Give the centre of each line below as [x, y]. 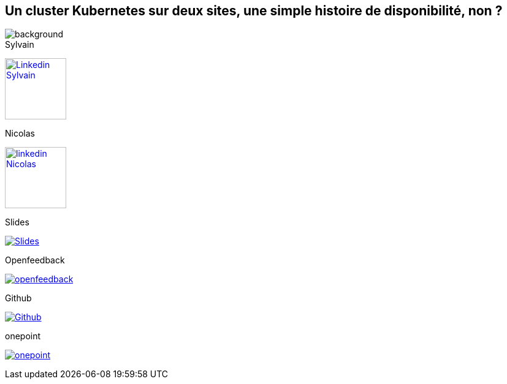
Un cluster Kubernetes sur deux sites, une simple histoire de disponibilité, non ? [254, 11]
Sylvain [20, 45]
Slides [17, 222]
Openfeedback [35, 260]
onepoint [23, 336]
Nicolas [20, 134]
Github [18, 298]
